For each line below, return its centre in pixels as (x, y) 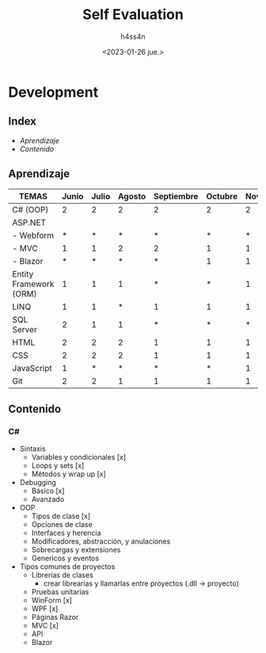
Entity (23, 273)
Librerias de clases (62, 575)
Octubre (222, 196)
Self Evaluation (133, 15)
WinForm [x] (52, 601)
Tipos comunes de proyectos (67, 567)
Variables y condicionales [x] (79, 457)
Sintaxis (32, 449)
